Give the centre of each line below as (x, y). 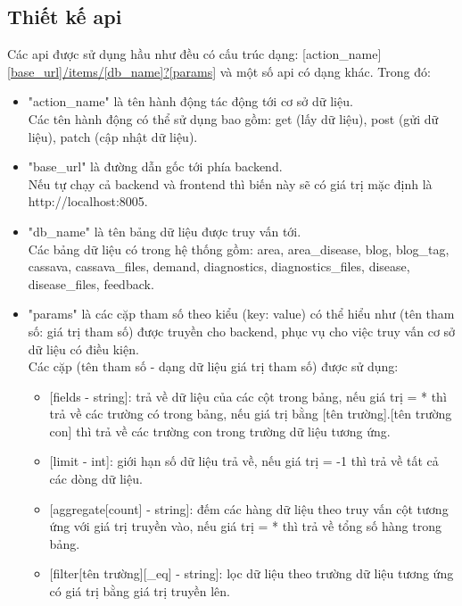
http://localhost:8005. (88, 201)
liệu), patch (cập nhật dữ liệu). (113, 136)
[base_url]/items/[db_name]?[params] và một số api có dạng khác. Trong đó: (219, 71)
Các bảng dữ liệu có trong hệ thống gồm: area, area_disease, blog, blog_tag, (239, 249)
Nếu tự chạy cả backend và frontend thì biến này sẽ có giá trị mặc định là (230, 183)
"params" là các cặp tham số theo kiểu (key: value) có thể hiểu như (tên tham (241, 314)
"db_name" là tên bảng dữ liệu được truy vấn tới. (165, 231)
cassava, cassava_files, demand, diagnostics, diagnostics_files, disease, (219, 266)
